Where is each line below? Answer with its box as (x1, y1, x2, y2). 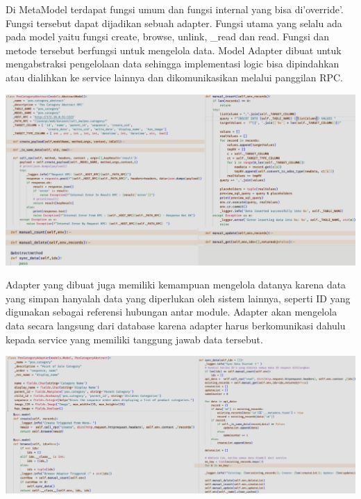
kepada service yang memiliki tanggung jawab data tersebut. (6, 332, 263, 346)
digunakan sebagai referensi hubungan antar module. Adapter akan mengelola (6, 304, 337, 319)
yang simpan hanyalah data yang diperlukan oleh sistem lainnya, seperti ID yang (6, 291, 351, 305)
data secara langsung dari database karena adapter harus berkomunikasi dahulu (6, 318, 346, 333)
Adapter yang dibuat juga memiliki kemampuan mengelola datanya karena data (6, 277, 346, 292)
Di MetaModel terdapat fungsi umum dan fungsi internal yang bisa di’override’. (6, 2, 344, 16)
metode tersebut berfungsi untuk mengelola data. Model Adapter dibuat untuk (6, 42, 342, 57)
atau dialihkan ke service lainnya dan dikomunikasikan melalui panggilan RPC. (6, 69, 343, 84)
